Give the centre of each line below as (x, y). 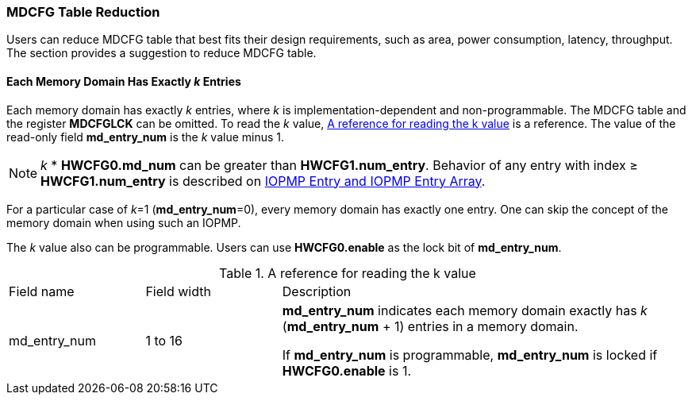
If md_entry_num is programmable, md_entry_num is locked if (470, 355)
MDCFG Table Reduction (83, 12)
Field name (42, 291)
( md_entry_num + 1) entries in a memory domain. (430, 326)
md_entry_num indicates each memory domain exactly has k (465, 310)
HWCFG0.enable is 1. (347, 370)
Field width (178, 291)
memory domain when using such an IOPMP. (124, 222)
